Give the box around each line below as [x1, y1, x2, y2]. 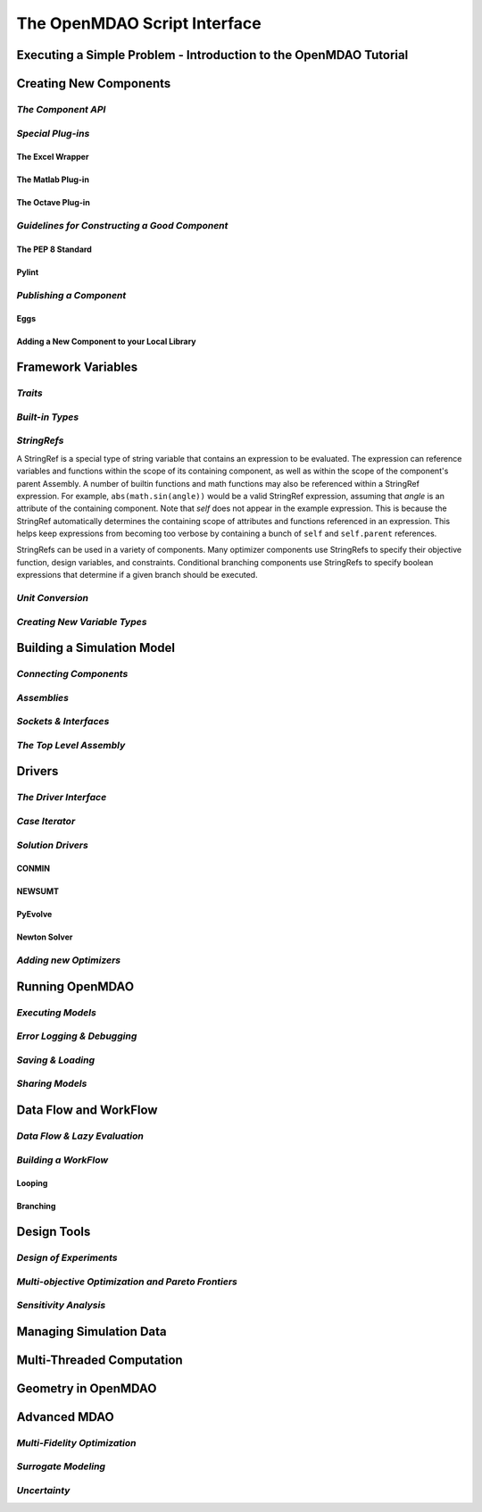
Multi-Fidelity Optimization [16, 1436, 137, 1449]
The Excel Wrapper [16, 152, 89, 163]
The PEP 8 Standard [16, 244, 93, 255]
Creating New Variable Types [16, 615, 147, 628]
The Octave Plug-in [16, 197, 91, 208]
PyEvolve [16, 909, 53, 920]
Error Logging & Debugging [16, 1030, 137, 1042]
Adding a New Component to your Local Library [16, 336, 196, 347]
